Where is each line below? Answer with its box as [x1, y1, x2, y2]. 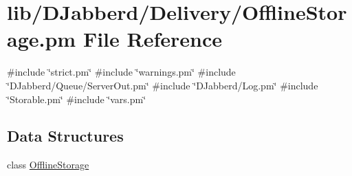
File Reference [82, 25, 222, 53]
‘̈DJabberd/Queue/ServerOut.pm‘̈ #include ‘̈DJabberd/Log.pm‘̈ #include [7, 78, 318, 92]
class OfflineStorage [7, 157, 89, 172]
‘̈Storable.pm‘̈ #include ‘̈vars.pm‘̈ [7, 91, 146, 106]
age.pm [7, 25, 76, 53]
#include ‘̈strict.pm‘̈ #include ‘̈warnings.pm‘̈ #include [7, 65, 236, 79]
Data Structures [7, 125, 124, 146]
